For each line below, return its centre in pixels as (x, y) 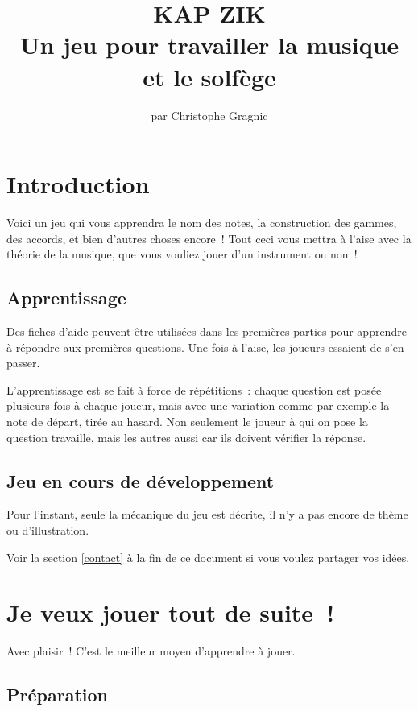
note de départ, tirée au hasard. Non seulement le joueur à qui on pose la (187, 421)
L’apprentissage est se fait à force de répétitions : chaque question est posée (194, 389)
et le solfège (209, 76)
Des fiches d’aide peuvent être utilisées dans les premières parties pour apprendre (207, 331)
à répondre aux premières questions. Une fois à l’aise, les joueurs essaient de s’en (205, 347)
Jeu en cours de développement (141, 480)
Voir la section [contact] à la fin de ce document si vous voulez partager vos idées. (208, 557)
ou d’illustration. (48, 529)
